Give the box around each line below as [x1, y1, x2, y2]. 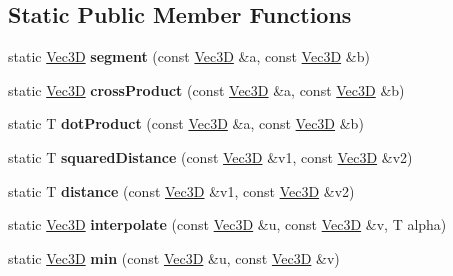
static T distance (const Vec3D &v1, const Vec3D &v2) [8, 180, 355, 201]
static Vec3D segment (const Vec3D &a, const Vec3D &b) [8, 46, 370, 67]
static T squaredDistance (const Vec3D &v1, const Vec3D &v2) [8, 146, 413, 167]
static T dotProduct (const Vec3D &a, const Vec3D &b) [8, 113, 364, 134]
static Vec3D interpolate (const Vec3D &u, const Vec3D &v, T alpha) [8, 214, 447, 235]
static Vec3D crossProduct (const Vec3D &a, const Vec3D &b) [8, 79, 405, 100]
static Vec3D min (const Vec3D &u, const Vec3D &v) [8, 247, 340, 268]
